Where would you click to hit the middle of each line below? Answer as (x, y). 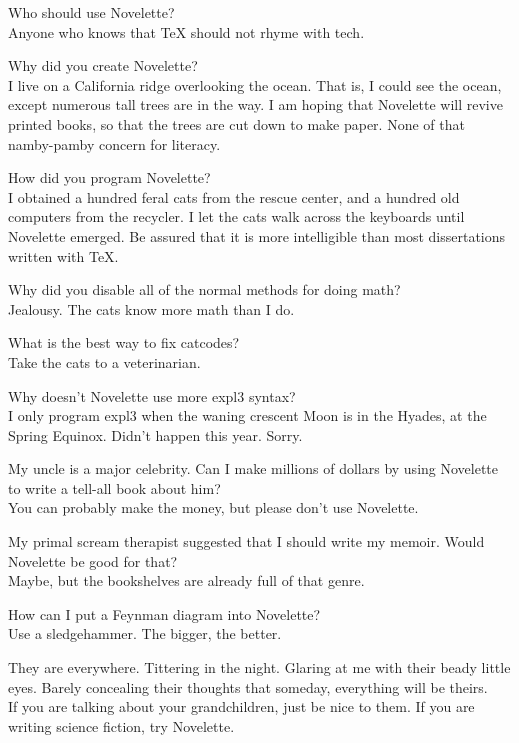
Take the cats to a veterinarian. (104, 361)
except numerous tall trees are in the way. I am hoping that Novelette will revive (255, 104)
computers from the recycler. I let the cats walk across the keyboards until (236, 216)
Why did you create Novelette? (103, 65)
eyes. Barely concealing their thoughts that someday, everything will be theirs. (248, 686)
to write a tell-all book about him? (114, 487)
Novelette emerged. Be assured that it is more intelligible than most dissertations (257, 235)
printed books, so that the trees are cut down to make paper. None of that (236, 123)
